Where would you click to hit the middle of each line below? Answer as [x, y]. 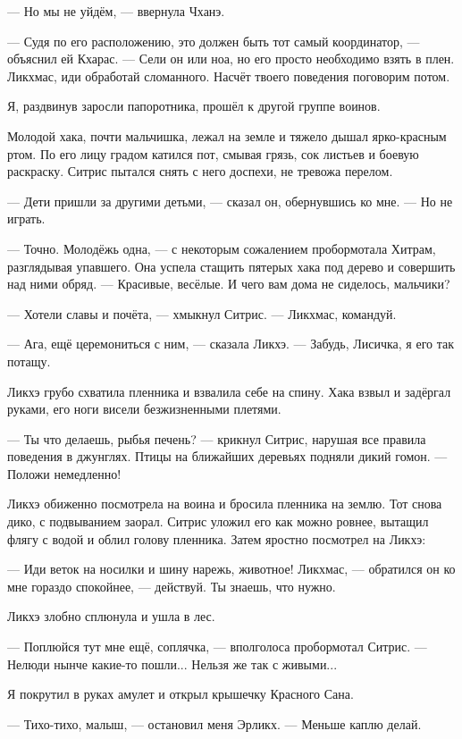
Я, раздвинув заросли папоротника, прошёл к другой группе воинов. [194, 106]
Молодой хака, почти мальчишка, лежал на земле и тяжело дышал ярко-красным [227, 135]
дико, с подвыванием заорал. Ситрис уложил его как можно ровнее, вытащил [218, 521]
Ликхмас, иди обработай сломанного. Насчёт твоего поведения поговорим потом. [229, 76]
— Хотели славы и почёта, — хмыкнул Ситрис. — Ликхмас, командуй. [202, 313]
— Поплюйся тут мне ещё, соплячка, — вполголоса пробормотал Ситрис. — [217, 647]
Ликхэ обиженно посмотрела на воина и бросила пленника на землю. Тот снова [225, 504]
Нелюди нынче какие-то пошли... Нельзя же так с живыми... [172, 663]
